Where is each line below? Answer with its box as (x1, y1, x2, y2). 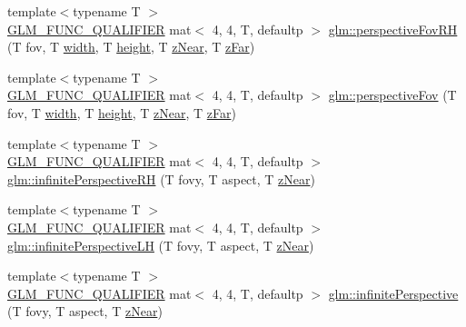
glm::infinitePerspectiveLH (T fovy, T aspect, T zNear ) (7, 235, 314, 254)
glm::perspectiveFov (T (328, 85, 457, 104)
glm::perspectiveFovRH (328, 19, 458, 38)
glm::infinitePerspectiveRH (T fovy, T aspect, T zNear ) (7, 169, 315, 188)
